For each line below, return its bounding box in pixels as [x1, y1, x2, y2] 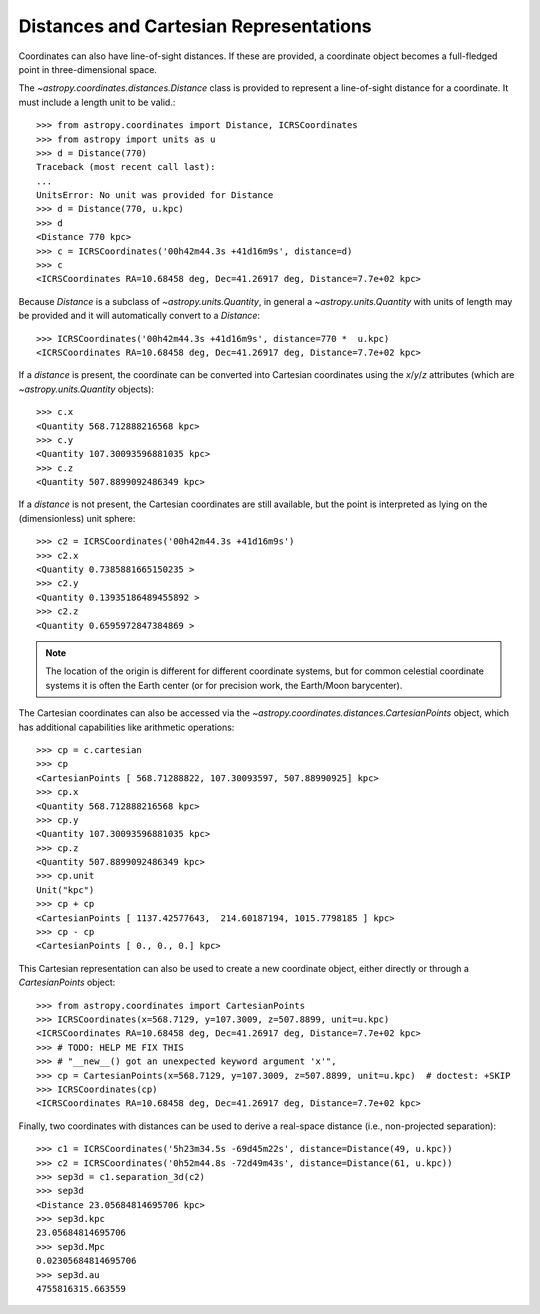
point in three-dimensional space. [18, 63, 157, 75]
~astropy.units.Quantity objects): [18, 383, 155, 395]
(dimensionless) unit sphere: [18, 512, 136, 524]
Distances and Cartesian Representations [18, 15, 372, 37]
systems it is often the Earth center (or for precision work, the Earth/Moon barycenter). [45, 679, 403, 691]
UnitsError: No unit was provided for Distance [36, 190, 274, 201]
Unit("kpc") [36, 884, 95, 895]
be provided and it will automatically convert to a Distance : [18, 310, 260, 322]
